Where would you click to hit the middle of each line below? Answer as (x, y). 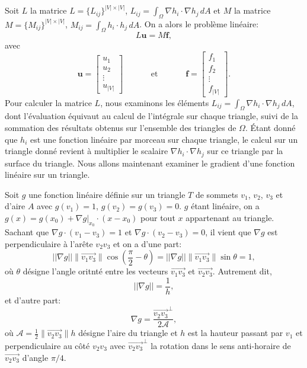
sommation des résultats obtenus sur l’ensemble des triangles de (121, 128)
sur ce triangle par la (245, 151)
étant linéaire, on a (225, 206)
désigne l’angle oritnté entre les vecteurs (95, 271)
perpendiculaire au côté (47, 345)
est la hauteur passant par (236, 333)
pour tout (158, 218)
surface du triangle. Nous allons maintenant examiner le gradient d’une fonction (150, 163)
